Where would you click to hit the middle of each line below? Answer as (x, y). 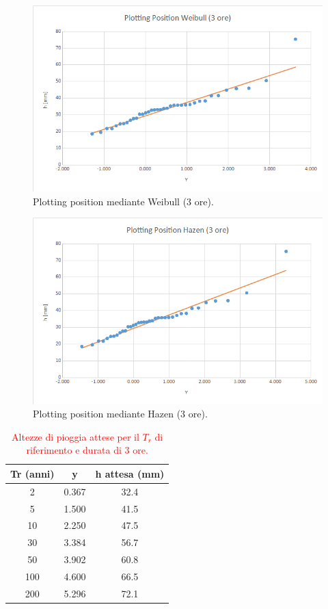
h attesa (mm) (130, 473)
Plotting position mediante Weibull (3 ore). (123, 201)
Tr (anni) (32, 473)
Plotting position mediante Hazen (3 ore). (120, 414)
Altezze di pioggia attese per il (76, 436)
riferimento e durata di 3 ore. (87, 450)
